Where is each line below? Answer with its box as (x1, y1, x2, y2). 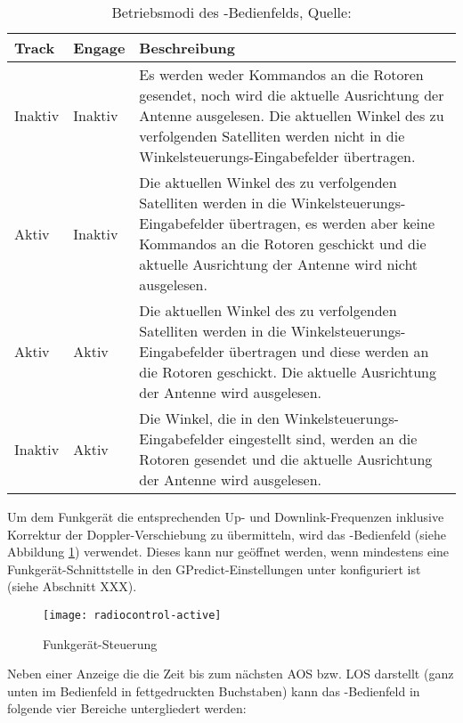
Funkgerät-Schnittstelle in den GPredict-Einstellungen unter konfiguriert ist (7, 559, 421, 578)
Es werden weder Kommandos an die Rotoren (139, 64, 424, 85)
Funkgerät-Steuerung (43, 634, 158, 653)
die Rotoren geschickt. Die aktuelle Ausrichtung (139, 361, 436, 382)
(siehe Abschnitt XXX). (7, 577, 137, 596)
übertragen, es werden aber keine (229, 213, 435, 233)
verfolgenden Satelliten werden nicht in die (139, 126, 405, 146)
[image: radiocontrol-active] (43, 608, 222, 621)
